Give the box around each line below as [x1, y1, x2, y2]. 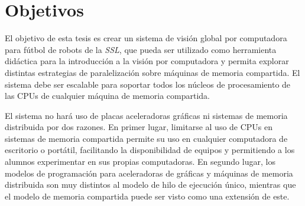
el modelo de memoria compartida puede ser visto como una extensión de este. [5, 190, 290, 202]
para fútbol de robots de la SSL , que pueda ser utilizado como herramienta [5, 43, 277, 55]
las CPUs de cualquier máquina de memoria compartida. [5, 89, 210, 102]
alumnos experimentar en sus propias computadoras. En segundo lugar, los [5, 155, 275, 168]
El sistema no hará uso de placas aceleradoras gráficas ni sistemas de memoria [5, 109, 288, 121]
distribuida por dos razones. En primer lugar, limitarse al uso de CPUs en [5, 121, 273, 133]
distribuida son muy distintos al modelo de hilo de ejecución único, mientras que [5, 178, 296, 191]
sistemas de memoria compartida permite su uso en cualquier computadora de [5, 132, 288, 144]
